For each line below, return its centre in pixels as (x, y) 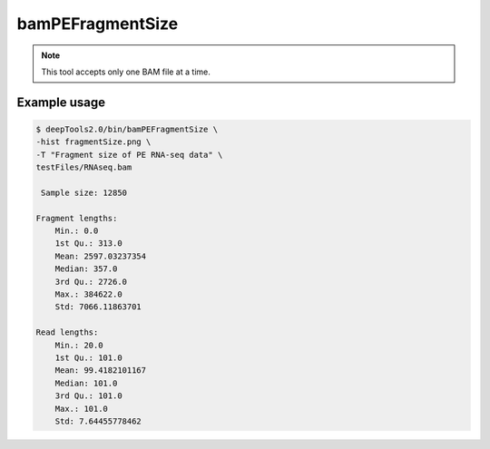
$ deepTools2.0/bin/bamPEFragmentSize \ (127, 129)
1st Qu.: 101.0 (88, 357)
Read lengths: (67, 332)
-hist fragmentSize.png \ (93, 142)
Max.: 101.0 (82, 409)
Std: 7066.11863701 (98, 307)
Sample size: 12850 (84, 192)
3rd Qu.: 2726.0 (91, 282)
